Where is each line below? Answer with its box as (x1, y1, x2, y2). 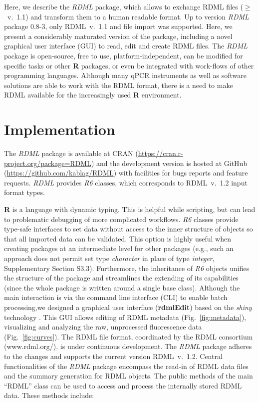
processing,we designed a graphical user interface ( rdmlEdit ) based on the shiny (4, 301, 252, 312)
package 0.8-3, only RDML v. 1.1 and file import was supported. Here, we (4, 21, 233, 31)
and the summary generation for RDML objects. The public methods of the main (4, 370, 253, 381)
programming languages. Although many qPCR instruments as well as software (4, 70, 247, 80)
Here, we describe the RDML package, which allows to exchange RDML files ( (4, 1, 243, 11)
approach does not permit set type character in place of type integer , (4, 253, 215, 263)
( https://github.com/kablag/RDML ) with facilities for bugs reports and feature (4, 167, 248, 178)
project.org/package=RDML (4, 157, 91, 168)
